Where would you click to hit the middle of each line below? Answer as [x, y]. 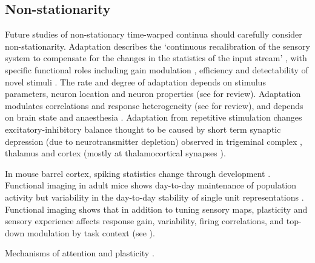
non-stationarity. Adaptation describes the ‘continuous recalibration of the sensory [157, 46]
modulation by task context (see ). [91, 232]
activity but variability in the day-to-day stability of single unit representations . [154, 197]
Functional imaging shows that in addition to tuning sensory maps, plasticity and [156, 209]
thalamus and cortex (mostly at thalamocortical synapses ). [115, 153]
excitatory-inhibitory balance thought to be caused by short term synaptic [143, 129]
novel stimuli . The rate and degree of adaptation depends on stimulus [135, 82]
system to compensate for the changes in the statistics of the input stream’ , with [156, 58]
